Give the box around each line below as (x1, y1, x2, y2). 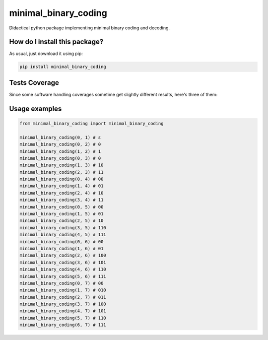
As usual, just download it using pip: (9, 51, 83, 57)
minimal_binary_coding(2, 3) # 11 (19, 169, 104, 175)
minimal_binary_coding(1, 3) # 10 (19, 162, 104, 168)
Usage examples (9, 104, 62, 113)
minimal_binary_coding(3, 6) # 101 (19, 260, 106, 265)
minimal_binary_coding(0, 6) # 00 (19, 239, 104, 244)
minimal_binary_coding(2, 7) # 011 (19, 294, 106, 300)
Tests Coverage (9, 78, 59, 87)
